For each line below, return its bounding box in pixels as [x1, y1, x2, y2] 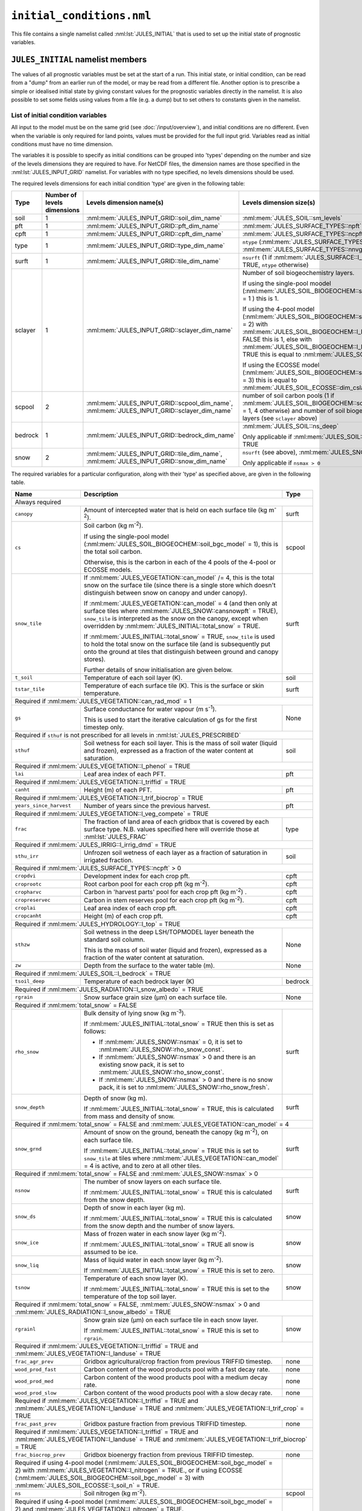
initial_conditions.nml [11, 9, 151, 22]
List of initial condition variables [11, 111, 107, 119]
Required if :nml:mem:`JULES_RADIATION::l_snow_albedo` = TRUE [14, 985, 204, 994]
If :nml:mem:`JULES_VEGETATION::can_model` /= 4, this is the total [83, 573, 275, 581]
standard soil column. [83, 935, 145, 943]
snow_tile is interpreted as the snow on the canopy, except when [83, 614, 268, 623]
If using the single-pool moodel [242, 279, 331, 287]
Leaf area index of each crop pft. [83, 904, 177, 912]
